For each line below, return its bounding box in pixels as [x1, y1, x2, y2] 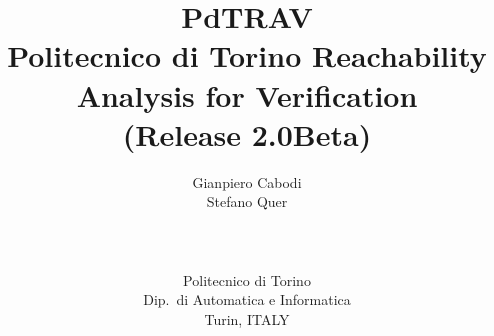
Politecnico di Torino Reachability [7, 35, 487, 76]
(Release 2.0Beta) [122, 113, 372, 154]
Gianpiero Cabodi [192, 171, 302, 192]
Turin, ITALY [204, 308, 290, 329]
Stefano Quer [206, 191, 288, 212]
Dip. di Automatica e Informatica [143, 289, 351, 310]
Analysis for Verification [76, 74, 418, 115]
